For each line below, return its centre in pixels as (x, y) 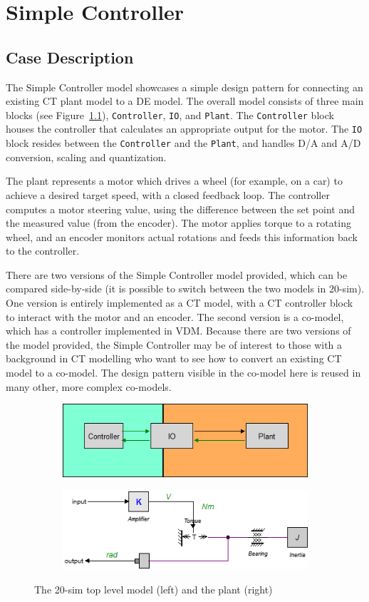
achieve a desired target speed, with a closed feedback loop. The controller (168, 194)
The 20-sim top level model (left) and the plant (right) (154, 589)
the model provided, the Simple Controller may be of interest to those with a (174, 344)
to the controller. (43, 251)
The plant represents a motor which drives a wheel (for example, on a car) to (174, 181)
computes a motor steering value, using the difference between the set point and (180, 209)
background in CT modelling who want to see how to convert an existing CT (174, 358)
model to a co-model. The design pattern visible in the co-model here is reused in (183, 373)
